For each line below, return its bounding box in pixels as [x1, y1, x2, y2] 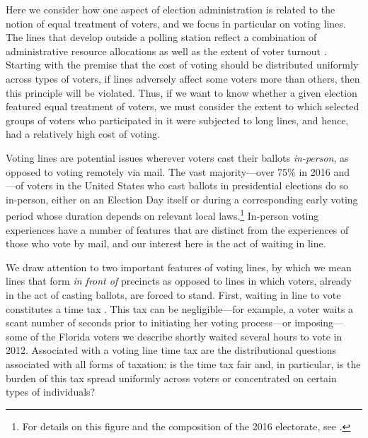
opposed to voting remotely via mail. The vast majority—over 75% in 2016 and [6, 164, 350, 179]
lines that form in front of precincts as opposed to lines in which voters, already [6, 273, 352, 288]
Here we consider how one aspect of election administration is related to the [6, 2, 335, 16]
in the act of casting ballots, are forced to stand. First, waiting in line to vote [6, 287, 341, 302]
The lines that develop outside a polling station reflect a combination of [6, 30, 317, 45]
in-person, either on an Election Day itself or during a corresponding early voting [6, 191, 358, 206]
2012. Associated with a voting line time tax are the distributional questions [6, 343, 337, 357]
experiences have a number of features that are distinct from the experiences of [6, 222, 349, 237]
